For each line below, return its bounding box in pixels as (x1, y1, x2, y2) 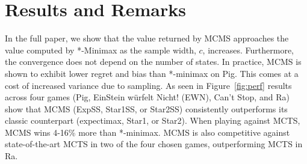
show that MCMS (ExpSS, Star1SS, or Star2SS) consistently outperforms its (5, 102, 288, 115)
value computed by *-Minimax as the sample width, (5, 43, 196, 56)
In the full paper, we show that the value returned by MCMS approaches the (5, 32, 289, 44)
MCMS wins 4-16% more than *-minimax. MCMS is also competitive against (5, 126, 290, 138)
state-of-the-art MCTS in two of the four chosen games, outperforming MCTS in (5, 138, 303, 150)
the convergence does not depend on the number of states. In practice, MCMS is (5, 55, 302, 68)
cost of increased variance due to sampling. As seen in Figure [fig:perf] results (5, 79, 292, 91)
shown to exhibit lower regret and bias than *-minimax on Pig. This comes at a (5, 67, 299, 79)
